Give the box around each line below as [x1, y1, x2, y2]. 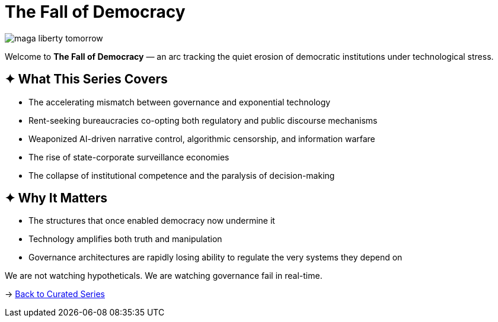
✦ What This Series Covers [5, 72, 168, 87]
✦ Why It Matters [5, 191, 108, 206]
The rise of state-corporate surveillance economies [28, 152, 229, 162]
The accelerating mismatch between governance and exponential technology [28, 96, 331, 107]
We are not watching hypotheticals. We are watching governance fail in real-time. [5, 271, 323, 281]
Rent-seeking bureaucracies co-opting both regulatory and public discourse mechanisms [28, 115, 378, 125]
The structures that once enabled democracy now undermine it [28, 215, 275, 226]
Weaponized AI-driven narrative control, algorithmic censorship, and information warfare [28, 133, 375, 144]
